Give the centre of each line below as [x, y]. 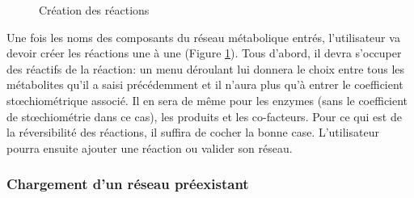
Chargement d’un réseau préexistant [128, 184]
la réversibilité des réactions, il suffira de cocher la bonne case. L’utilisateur [193, 132]
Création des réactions [94, 10]
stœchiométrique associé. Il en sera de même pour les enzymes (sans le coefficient [207, 100]
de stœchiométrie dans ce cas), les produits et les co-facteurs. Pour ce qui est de [204, 116]
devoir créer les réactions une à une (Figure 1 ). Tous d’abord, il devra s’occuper [204, 53]
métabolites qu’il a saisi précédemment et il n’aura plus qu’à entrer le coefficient [205, 84]
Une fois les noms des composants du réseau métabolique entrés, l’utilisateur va [203, 37]
